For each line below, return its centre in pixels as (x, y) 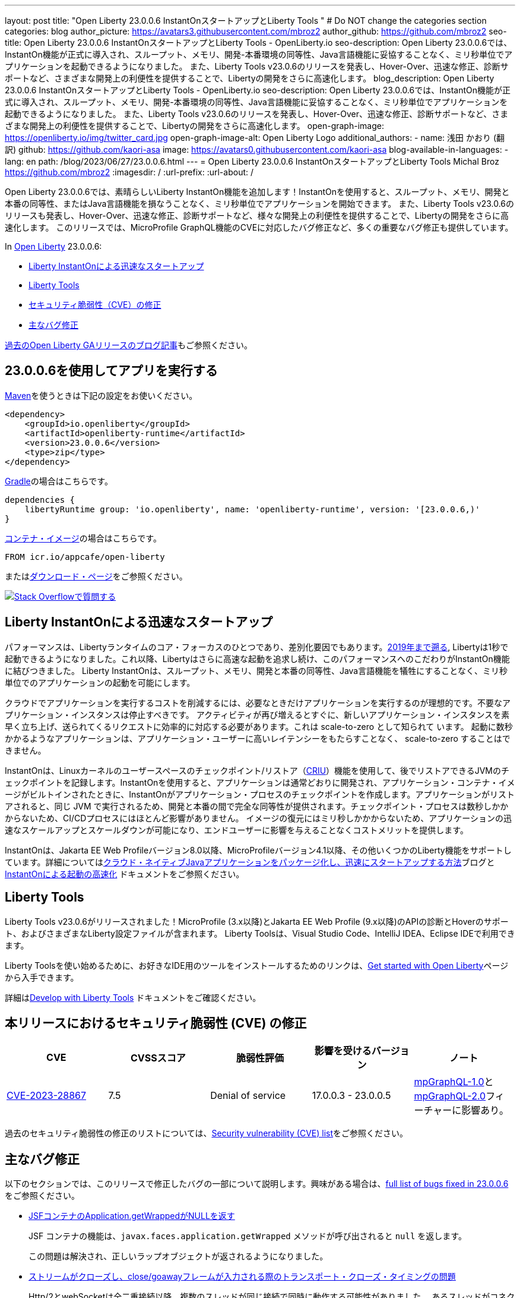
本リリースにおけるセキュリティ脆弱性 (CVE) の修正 (156, 1023)
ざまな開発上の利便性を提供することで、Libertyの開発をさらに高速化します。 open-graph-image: (194, 126)
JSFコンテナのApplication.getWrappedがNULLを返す (132, 1216)
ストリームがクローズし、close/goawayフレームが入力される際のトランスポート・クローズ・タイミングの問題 (242, 1277)
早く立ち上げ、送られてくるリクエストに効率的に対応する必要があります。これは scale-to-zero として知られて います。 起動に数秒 (259, 726)
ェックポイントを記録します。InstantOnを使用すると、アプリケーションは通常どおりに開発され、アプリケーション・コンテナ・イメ (260, 782)
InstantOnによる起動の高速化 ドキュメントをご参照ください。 (125, 874)
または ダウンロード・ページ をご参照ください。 (96, 576)
